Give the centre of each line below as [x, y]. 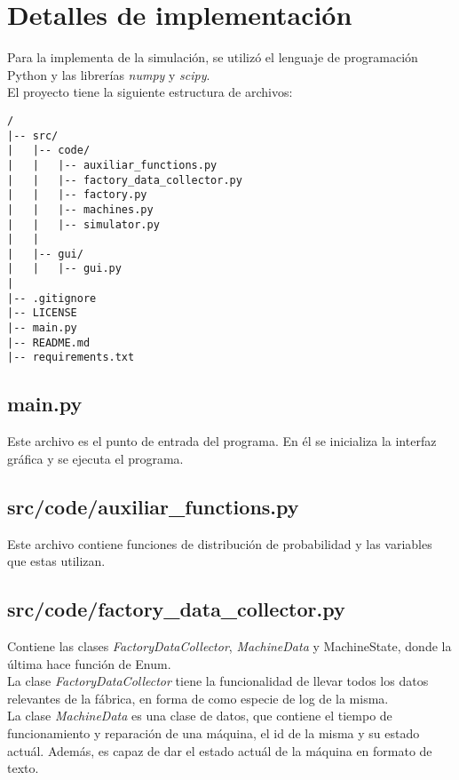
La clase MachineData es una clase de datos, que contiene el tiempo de [200, 716]
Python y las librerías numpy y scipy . [109, 74]
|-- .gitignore [52, 298]
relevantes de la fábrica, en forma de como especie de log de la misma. [198, 698]
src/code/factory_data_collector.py [176, 609]
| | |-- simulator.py [83, 224]
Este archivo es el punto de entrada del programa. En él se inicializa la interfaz [222, 441]
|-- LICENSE [42, 313]
